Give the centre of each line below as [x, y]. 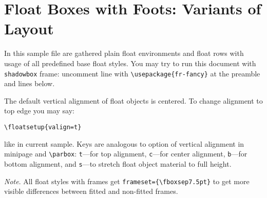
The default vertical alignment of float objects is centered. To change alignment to [133, 100]
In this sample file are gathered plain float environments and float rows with [124, 53]
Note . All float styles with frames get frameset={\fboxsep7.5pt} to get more [127, 181]
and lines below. [30, 83]
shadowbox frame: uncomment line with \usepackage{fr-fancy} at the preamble [132, 73]
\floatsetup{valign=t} [43, 127]
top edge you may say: [39, 111]
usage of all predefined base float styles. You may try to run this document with [130, 63]
